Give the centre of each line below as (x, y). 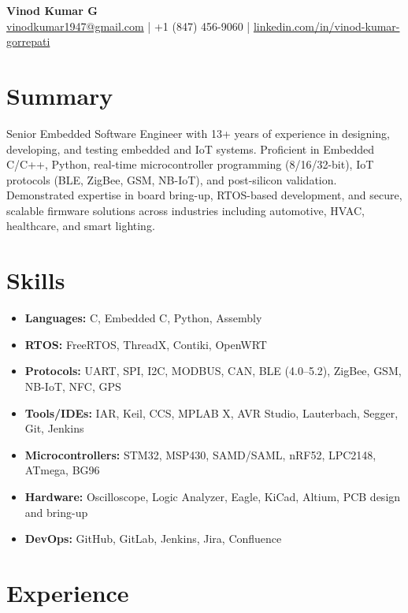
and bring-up (56, 512)
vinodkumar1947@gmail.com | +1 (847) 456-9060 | (128, 26)
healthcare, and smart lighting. (81, 226)
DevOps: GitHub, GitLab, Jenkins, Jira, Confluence (153, 539)
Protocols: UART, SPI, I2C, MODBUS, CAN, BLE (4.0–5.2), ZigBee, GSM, (213, 371)
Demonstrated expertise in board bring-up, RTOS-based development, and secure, (204, 195)
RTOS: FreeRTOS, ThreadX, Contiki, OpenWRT (146, 344)
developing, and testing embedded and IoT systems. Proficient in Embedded (191, 149)
